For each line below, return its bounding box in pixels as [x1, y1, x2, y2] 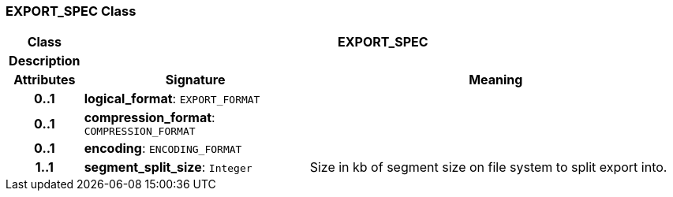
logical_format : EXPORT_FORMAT [84, 91, 260, 107]
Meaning [469, 72, 523, 88]
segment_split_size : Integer [84, 159, 252, 176]
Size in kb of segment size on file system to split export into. [309, 159, 667, 176]
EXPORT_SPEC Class [6, 3, 136, 19]
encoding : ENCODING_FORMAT [84, 140, 242, 157]
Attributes [13, 72, 76, 88]
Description [9, 53, 80, 69]
